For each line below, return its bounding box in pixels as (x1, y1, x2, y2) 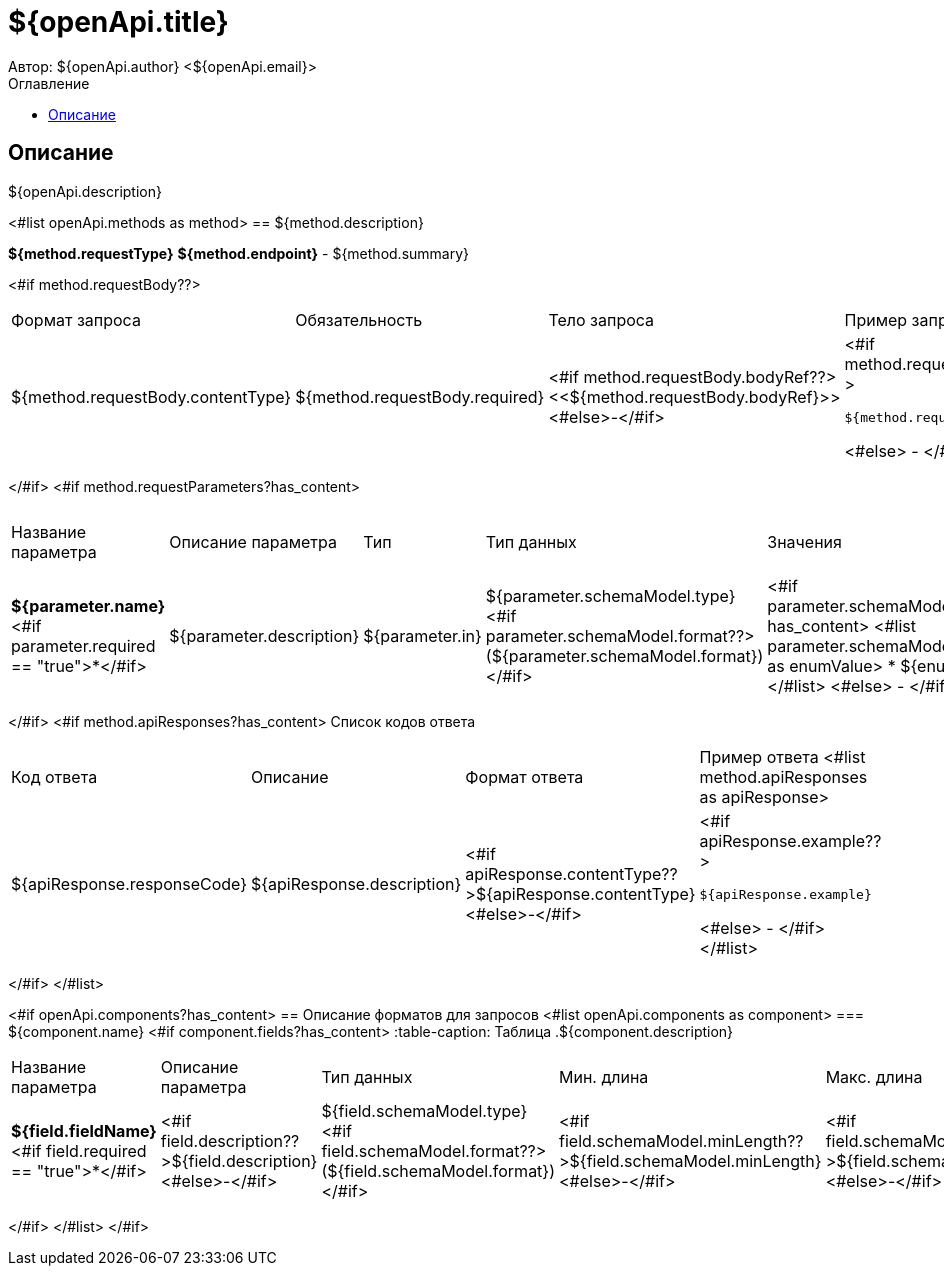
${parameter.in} (363, 625, 482, 646)
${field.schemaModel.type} (321, 1100, 528, 1121)
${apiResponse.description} (251, 874, 462, 895)
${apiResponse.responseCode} (11, 874, 247, 895)
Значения (767, 531, 842, 552)
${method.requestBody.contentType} (11, 387, 292, 408)
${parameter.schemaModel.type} (485, 585, 736, 606)
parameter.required (11, 635, 156, 656)
